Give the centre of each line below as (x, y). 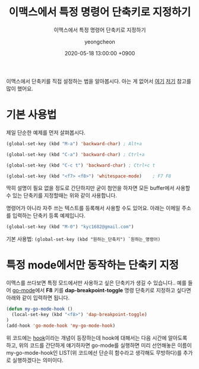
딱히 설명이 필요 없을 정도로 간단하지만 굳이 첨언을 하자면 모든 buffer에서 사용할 (98, 188)
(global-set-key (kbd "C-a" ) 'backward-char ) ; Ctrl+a (75, 154)
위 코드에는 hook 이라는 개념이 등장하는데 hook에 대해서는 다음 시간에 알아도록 (97, 337)
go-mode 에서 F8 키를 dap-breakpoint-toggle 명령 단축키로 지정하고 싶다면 (102, 290)
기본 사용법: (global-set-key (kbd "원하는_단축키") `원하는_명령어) (83, 239)
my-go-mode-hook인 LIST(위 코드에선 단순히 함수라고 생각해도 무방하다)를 (94, 352)
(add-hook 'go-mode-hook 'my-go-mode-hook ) (61, 326)
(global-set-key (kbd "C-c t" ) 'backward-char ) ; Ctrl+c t (81, 165)
